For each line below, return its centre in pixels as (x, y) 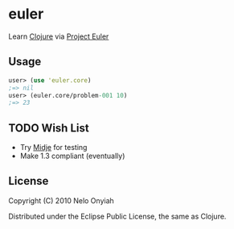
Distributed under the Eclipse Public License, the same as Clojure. (117, 216)
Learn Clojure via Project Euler (59, 36)
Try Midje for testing (53, 148)
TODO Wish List (49, 128)
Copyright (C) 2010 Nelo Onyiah (61, 200)
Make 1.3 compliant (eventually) (72, 156)
